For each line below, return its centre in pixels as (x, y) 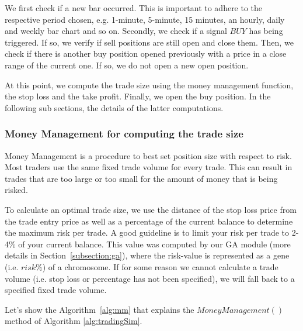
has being (266, 31)
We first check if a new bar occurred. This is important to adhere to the (134, 8)
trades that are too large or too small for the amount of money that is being (141, 178)
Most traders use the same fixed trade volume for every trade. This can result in (149, 167)
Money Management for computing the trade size (124, 134)
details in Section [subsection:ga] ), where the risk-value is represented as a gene (147, 255)
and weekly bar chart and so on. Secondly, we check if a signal (116, 31)
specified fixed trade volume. (56, 290)
